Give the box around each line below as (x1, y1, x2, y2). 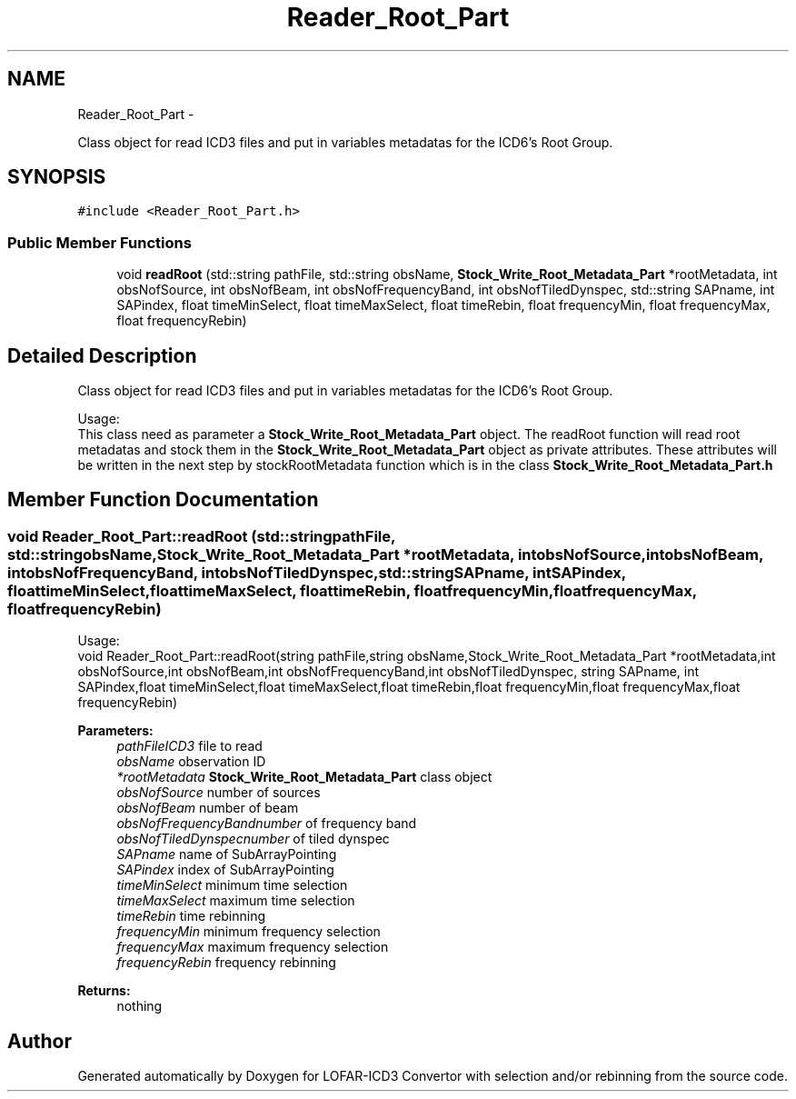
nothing (116, 998, 163, 1014)
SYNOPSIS (7, 165, 106, 189)
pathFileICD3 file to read (116, 738, 263, 754)
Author (7, 1029, 72, 1053)
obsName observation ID (116, 754, 266, 770)
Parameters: (77, 723, 154, 739)
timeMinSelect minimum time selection (116, 877, 348, 894)
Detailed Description (7, 344, 197, 367)
